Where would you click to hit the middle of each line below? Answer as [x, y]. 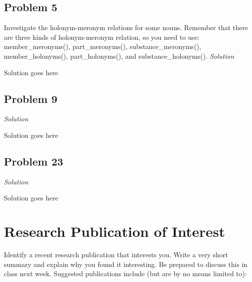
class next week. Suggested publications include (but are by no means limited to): [126, 274]
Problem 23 [34, 161]
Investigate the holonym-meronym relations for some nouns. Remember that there [126, 27]
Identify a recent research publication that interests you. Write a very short [116, 255]
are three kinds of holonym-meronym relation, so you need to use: [102, 37]
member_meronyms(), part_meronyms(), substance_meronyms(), [103, 46]
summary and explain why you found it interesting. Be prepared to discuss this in [126, 264]
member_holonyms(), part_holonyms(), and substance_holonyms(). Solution [119, 56]
